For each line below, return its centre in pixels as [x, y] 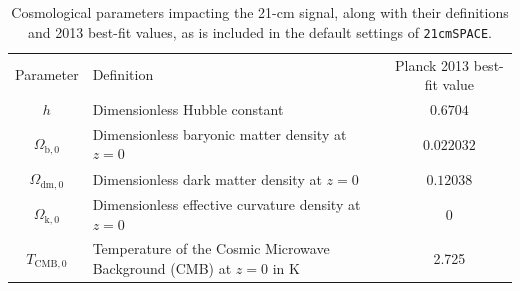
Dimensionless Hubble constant [188, 108]
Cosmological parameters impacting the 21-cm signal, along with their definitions [260, 12]
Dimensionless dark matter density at [207, 178]
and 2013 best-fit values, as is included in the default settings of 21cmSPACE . [260, 31]
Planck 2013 [432, 64]
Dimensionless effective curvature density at [226, 203]
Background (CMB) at [162, 267]
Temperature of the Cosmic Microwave [211, 248]
